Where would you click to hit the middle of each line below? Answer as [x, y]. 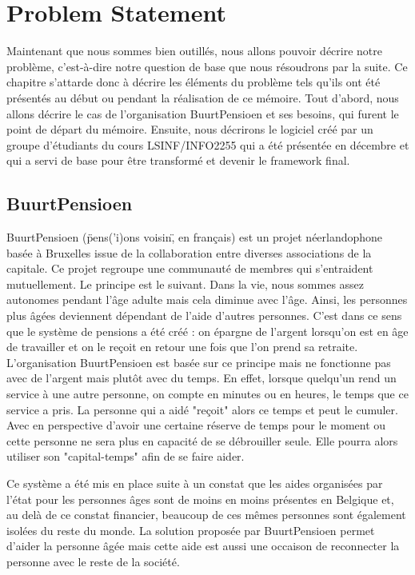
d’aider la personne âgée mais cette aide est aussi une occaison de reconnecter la [203, 546]
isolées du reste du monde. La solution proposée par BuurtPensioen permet [191, 530]
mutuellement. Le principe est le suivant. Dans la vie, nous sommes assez [186, 284]
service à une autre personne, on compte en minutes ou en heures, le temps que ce [207, 394]
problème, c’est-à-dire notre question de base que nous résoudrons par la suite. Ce [207, 66]
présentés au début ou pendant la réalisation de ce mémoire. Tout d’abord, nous [203, 97]
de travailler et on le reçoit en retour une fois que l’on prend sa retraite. [182, 347]
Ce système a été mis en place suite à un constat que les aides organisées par [195, 483]
